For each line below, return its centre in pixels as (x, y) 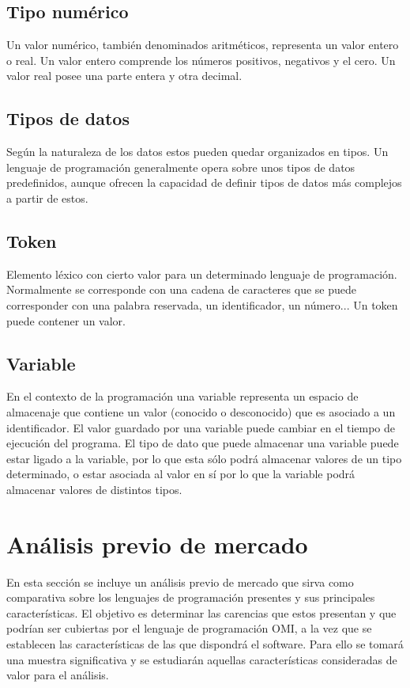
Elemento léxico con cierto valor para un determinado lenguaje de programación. (202, 274)
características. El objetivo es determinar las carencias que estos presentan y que (201, 612)
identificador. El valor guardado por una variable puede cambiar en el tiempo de (201, 427)
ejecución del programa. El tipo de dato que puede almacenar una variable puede (203, 443)
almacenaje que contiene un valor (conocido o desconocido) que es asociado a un (201, 411)
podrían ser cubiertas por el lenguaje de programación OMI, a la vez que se (189, 628)
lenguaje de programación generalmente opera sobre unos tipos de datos (181, 167)
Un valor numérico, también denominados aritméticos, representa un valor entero (203, 45)
